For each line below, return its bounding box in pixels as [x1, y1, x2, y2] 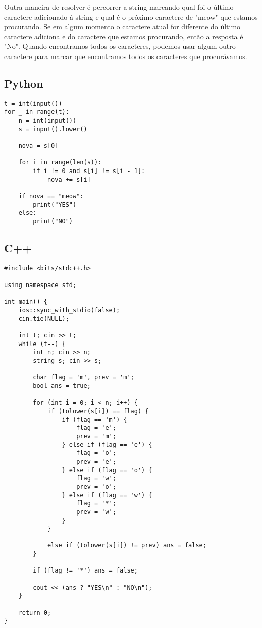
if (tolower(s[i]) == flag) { [47, 407, 149, 415]
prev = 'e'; [76, 458, 116, 465]
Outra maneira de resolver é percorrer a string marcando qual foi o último [4, 2, 234, 12]
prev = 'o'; [76, 483, 116, 490]
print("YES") [33, 201, 77, 208]
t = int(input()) [4, 100, 62, 107]
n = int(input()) [18, 117, 77, 125]
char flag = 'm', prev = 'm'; [33, 374, 134, 381]
